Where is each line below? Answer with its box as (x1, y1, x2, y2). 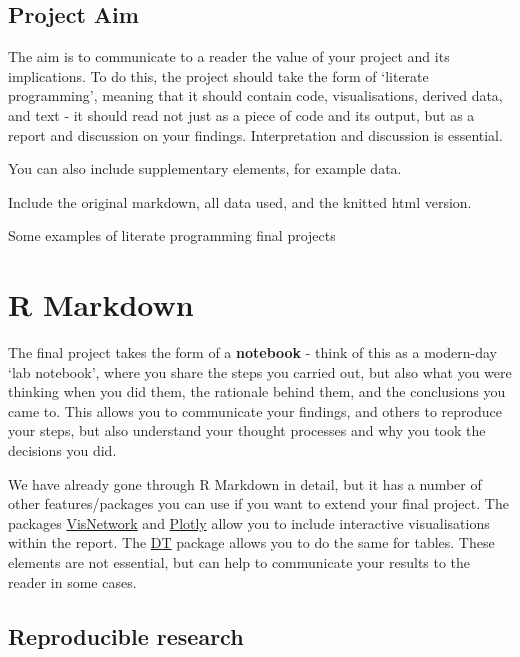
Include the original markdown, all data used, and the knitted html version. (8, 191, 472, 212)
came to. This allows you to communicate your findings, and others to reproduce (8, 400, 502, 421)
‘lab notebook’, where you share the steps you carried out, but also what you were (8, 361, 512, 382)
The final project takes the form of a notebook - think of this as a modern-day (8, 342, 497, 363)
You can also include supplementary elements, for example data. (8, 158, 402, 179)
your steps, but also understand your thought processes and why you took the (8, 420, 486, 441)
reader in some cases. (8, 571, 137, 592)
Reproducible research (8, 620, 244, 651)
